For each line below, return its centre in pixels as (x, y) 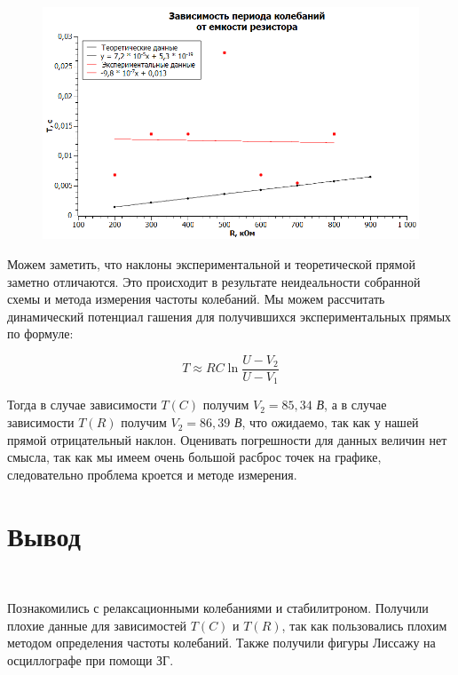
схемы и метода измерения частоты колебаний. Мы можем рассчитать (196, 299)
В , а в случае (351, 405)
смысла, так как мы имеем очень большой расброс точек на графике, (194, 457)
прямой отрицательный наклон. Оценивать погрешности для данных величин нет (227, 439)
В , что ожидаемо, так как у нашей (326, 422)
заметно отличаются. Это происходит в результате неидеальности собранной (214, 281)
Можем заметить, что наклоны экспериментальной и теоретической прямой (211, 263)
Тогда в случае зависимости (82, 405)
